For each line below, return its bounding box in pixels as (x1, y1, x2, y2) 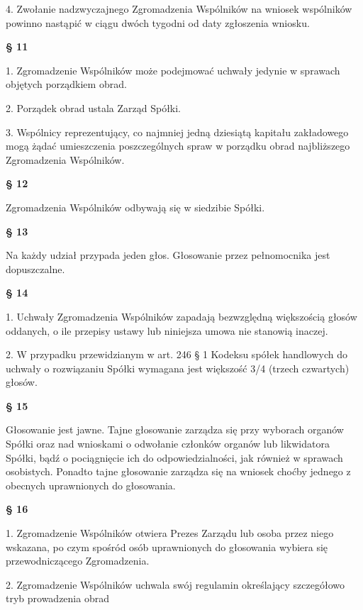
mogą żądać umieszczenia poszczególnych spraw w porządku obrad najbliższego (6, 138, 350, 153)
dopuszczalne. (6, 261, 65, 276)
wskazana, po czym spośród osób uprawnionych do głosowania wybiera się (6, 539, 328, 554)
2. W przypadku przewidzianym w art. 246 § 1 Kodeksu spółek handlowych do (6, 347, 347, 362)
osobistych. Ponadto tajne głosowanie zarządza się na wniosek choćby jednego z (6, 464, 351, 479)
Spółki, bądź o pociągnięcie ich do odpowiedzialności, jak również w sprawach (6, 450, 343, 465)
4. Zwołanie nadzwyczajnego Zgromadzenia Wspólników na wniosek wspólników (6, 1, 352, 16)
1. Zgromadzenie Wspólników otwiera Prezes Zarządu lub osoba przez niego (6, 526, 334, 540)
